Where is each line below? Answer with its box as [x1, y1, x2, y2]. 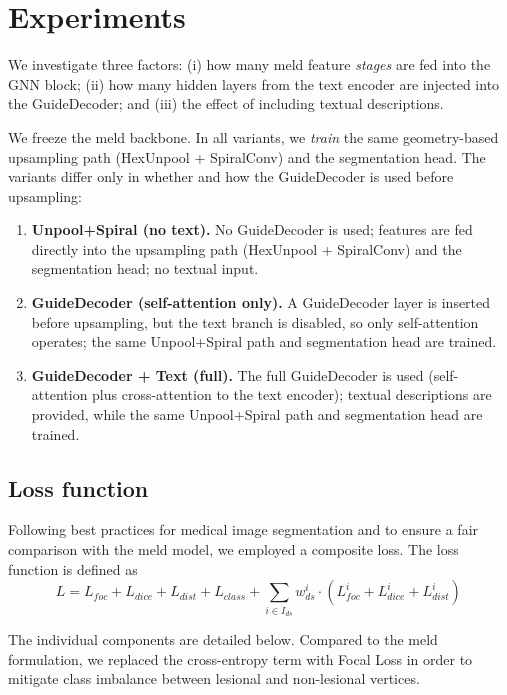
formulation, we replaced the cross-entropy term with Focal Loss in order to [8, 648, 473, 669]
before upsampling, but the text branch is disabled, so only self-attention [31, 311, 479, 332]
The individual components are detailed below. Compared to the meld [8, 628, 438, 649]
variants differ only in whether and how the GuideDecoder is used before [8, 166, 454, 187]
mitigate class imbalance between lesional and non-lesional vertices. [8, 668, 420, 689]
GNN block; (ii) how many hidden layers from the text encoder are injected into [8, 73, 500, 94]
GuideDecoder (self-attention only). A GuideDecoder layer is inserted [31, 292, 491, 313]
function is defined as [8, 558, 138, 579]
